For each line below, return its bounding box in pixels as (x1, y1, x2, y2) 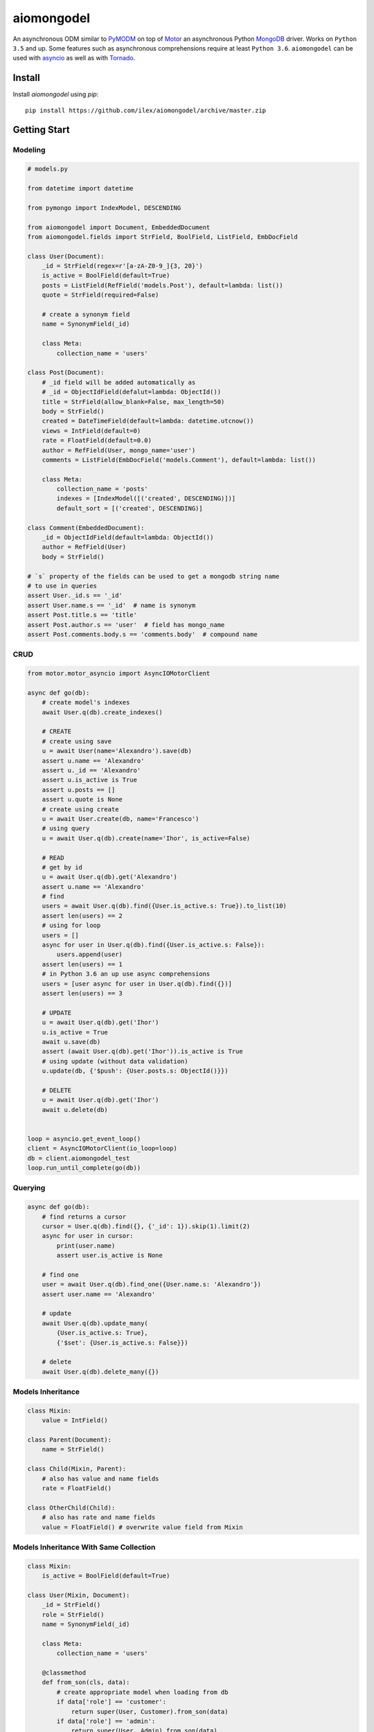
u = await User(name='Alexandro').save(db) (42, 747, 192, 755)
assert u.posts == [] (42, 786, 116, 793)
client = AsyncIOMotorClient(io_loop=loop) (27, 1145, 178, 1153)
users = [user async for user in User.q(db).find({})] (42, 980, 232, 987)
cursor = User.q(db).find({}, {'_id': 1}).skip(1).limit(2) (42, 1222, 251, 1230)
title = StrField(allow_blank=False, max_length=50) (42, 398, 225, 405)
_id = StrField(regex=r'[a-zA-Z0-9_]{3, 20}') (42, 262, 204, 270)
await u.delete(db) (42, 1106, 109, 1113)
